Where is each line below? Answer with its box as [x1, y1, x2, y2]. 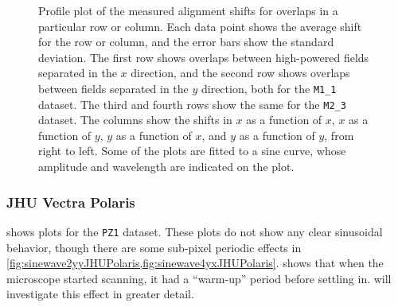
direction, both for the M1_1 [201, 80, 337, 96]
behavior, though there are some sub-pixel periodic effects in [6, 239, 302, 255]
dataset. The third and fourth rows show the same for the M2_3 [38, 95, 346, 112]
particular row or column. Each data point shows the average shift [38, 17, 362, 34]
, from [324, 126, 354, 143]
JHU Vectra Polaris [6, 192, 135, 212]
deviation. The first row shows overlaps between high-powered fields [38, 49, 369, 65]
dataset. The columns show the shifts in [38, 111, 232, 128]
